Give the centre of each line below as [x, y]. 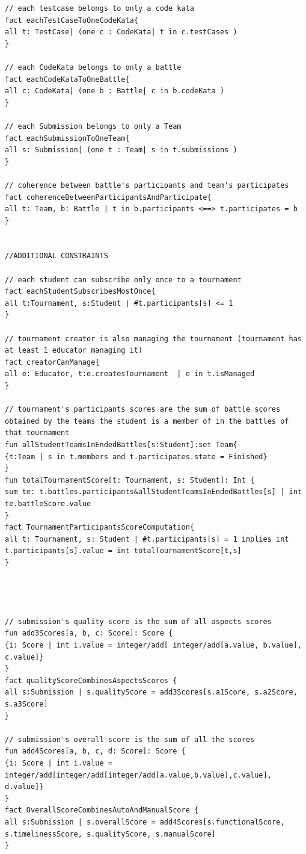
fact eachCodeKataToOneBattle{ [67, 79]
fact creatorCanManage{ [52, 362]
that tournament [37, 433]
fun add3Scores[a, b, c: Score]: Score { [89, 633]
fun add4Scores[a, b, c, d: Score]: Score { [95, 751]
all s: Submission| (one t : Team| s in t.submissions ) [121, 150]
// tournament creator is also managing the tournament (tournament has [153, 339]
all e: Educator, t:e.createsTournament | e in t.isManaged [130, 374]
